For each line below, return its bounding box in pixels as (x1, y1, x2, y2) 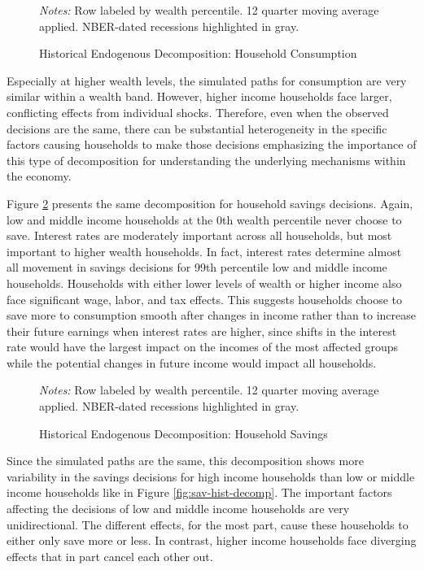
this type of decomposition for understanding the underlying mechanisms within (7, 151, 406, 168)
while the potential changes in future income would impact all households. (7, 354, 377, 371)
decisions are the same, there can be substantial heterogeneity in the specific (7, 120, 387, 137)
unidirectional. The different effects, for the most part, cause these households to (7, 516, 409, 533)
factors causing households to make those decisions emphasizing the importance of (7, 136, 417, 153)
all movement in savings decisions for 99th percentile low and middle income (7, 259, 387, 276)
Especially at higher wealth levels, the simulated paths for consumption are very (7, 72, 407, 89)
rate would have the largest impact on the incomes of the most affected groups (7, 338, 399, 355)
